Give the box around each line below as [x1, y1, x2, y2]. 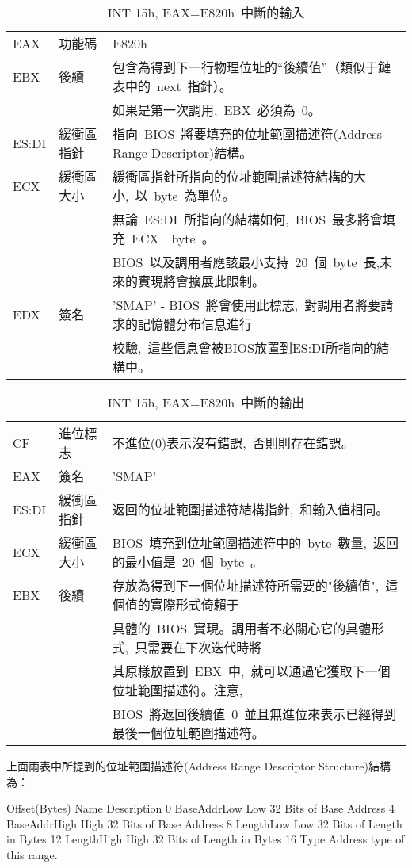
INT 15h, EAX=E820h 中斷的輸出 [107, 393, 305, 411]
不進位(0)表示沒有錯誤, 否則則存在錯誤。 [112, 434, 354, 452]
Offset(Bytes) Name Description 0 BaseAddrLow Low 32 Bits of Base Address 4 [6, 800, 395, 816]
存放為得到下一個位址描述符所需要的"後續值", [112, 576, 380, 595]
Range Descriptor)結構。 [112, 143, 253, 162]
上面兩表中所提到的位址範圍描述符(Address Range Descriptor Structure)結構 [6, 758, 391, 774]
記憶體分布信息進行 [137, 315, 252, 333]
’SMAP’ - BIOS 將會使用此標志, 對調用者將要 [112, 296, 381, 314]
